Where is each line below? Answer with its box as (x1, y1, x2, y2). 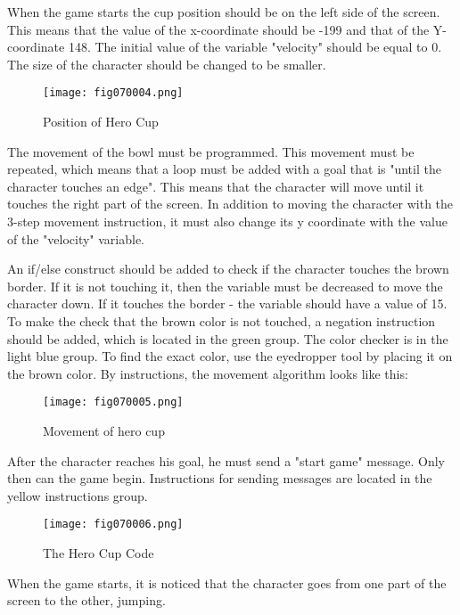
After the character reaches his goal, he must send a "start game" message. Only (7, 451, 446, 470)
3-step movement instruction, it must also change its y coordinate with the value (7, 212, 448, 230)
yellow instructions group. (7, 486, 148, 504)
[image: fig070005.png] (43, 396, 184, 409)
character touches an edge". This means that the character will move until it (7, 176, 424, 195)
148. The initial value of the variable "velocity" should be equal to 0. (68, 37, 442, 56)
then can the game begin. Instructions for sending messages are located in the (7, 469, 432, 488)
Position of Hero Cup (43, 112, 159, 131)
